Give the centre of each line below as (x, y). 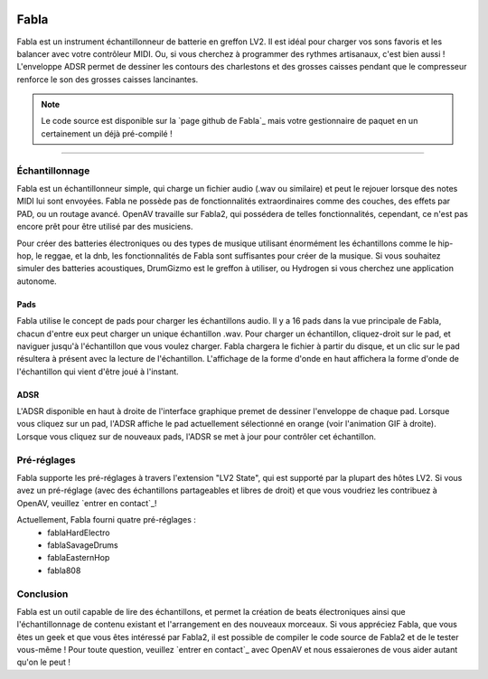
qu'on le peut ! (44, 662)
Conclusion (42, 594)
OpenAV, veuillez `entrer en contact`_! (87, 503)
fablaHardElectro (79, 533)
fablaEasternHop (79, 558)
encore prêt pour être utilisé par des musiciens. (105, 227)
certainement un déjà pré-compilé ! (107, 133)
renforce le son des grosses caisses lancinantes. (108, 79)
